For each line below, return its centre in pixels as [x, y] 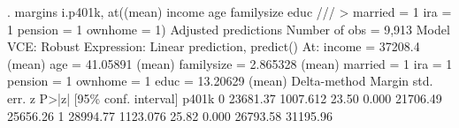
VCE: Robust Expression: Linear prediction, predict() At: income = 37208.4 [214, 46]
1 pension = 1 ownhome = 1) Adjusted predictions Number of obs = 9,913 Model [229, 29]
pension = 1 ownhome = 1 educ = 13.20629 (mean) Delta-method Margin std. [220, 81]
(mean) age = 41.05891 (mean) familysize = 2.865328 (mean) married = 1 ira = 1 [230, 63]
